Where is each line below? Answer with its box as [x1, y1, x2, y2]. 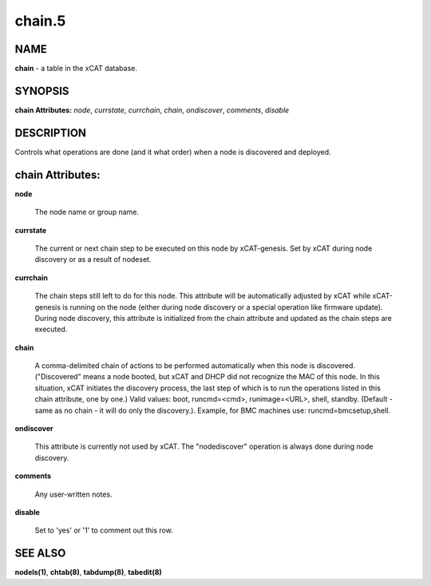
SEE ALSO [14, 547, 66, 560]
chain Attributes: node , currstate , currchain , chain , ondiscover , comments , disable [14, 105, 290, 115]
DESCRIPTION [14, 126, 87, 140]
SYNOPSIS [14, 84, 69, 97]
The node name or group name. [34, 208, 140, 217]
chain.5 [14, 12, 66, 30]
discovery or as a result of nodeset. [34, 255, 152, 264]
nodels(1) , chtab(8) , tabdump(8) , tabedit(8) [14, 568, 163, 577]
